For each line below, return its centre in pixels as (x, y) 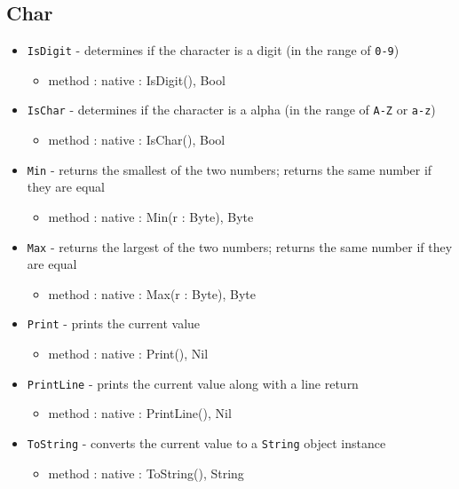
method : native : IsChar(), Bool (137, 140)
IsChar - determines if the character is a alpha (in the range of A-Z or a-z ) (231, 110)
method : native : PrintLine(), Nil (140, 413)
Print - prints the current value (114, 323)
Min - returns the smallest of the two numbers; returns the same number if (229, 169)
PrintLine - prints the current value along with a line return (193, 383)
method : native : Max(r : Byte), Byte (152, 293)
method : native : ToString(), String (146, 473)
